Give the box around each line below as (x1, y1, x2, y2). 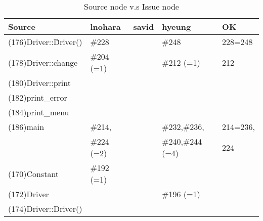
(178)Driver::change (8, 56, 78, 68)
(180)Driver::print (8, 77, 71, 89)
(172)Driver (8, 188, 49, 200)
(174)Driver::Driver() (8, 203, 82, 214)
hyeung (162, 21, 191, 32)
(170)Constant (8, 167, 59, 180)
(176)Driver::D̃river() (8, 36, 82, 48)
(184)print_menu (8, 106, 69, 118)
